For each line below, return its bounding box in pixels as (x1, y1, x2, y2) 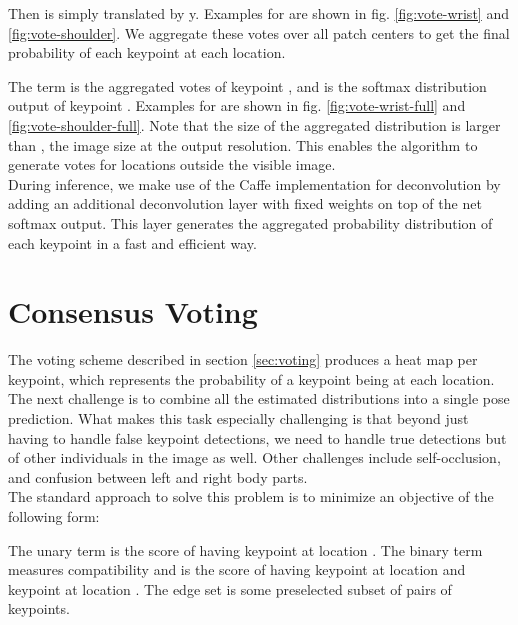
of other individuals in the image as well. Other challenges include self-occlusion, (8, 447, 501, 468)
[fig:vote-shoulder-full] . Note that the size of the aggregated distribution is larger (8, 114, 501, 135)
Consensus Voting (8, 291, 258, 332)
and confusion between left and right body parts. (8, 466, 308, 487)
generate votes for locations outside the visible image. (8, 154, 336, 175)
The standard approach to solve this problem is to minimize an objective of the (8, 486, 494, 507)
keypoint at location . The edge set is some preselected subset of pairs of (8, 578, 452, 599)
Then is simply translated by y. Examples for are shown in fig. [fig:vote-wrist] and (8, 3, 509, 23)
